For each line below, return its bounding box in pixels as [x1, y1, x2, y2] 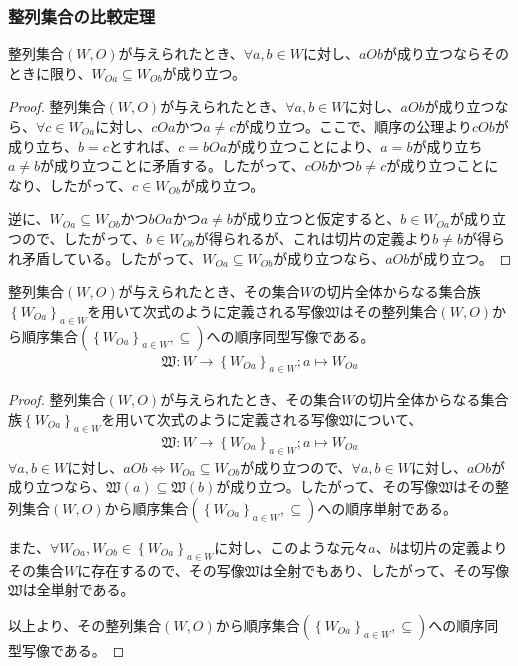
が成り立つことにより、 [227, 135, 381, 156]
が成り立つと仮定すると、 [232, 208, 401, 229]
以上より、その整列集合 [8, 614, 162, 635]
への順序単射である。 [317, 497, 458, 518]
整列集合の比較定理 [8, 3, 156, 28]
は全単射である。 [22, 579, 135, 600]
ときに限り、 [8, 62, 92, 83]
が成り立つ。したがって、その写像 [216, 476, 439, 497]
